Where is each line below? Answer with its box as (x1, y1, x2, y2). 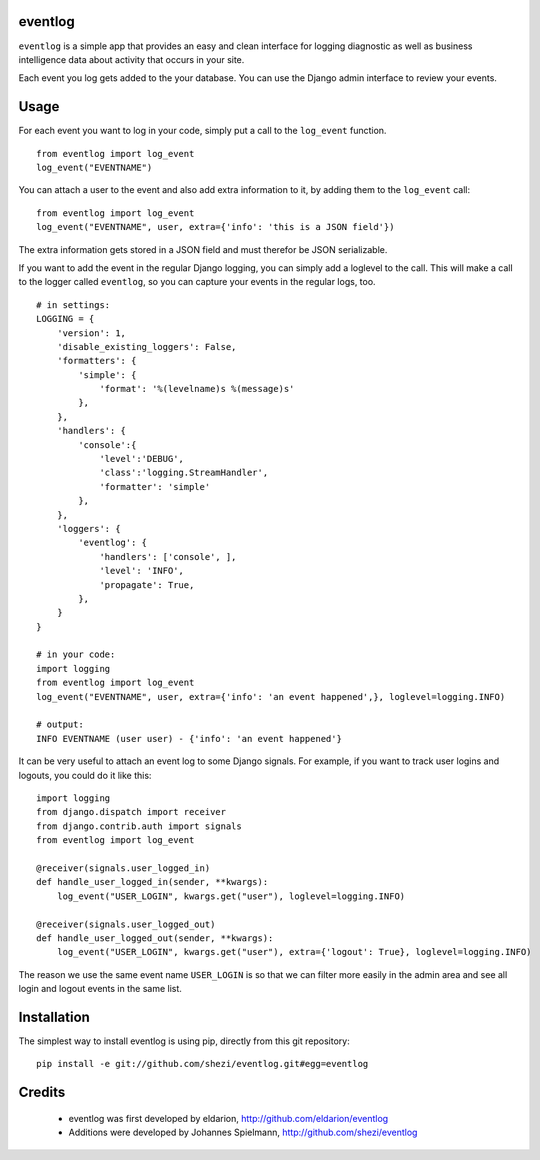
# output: (36, 719, 84, 730)
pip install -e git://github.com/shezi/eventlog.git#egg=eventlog (36, 1058, 369, 1070)
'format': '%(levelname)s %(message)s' (99, 383, 295, 395)
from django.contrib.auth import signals (36, 820, 242, 832)
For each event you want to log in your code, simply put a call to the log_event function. (18, 125, 387, 137)
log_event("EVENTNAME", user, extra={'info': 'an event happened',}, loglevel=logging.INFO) (36, 691, 506, 702)
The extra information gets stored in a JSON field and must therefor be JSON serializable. (18, 243, 388, 255)
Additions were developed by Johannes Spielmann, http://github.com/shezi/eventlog (68, 1126, 418, 1139)
